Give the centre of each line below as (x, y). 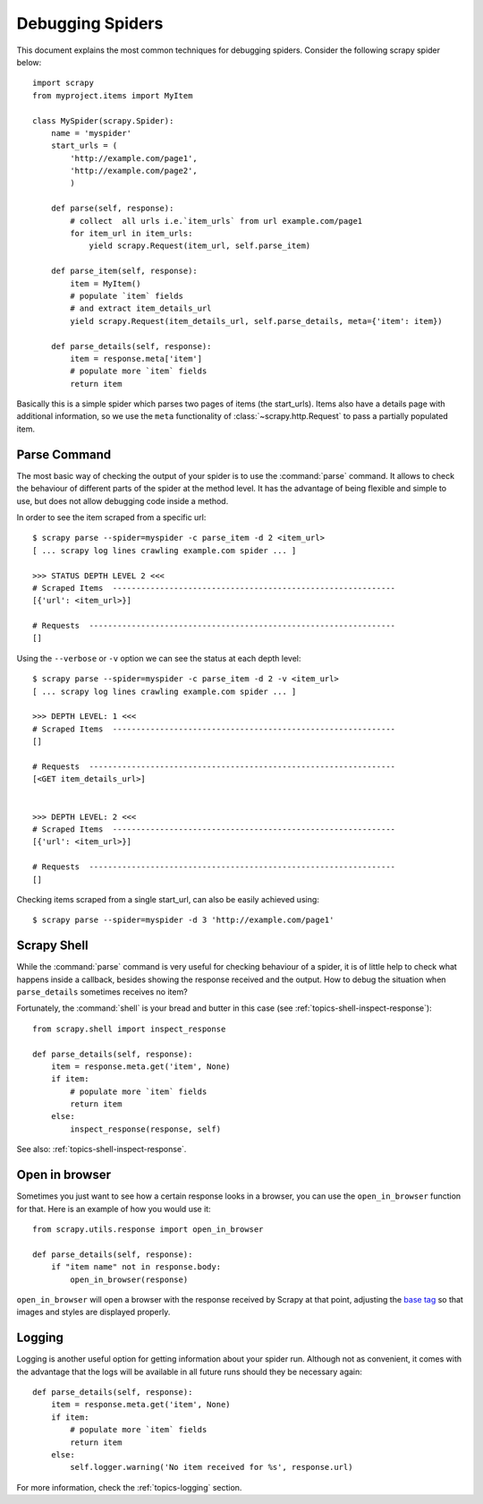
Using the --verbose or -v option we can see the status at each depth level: (159, 658)
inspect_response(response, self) (146, 1129)
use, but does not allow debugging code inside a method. (123, 500)
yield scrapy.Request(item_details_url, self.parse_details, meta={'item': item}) (256, 321)
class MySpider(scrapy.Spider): (103, 120)
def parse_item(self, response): (124, 271)
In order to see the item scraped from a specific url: (111, 517)
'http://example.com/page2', (134, 171)
